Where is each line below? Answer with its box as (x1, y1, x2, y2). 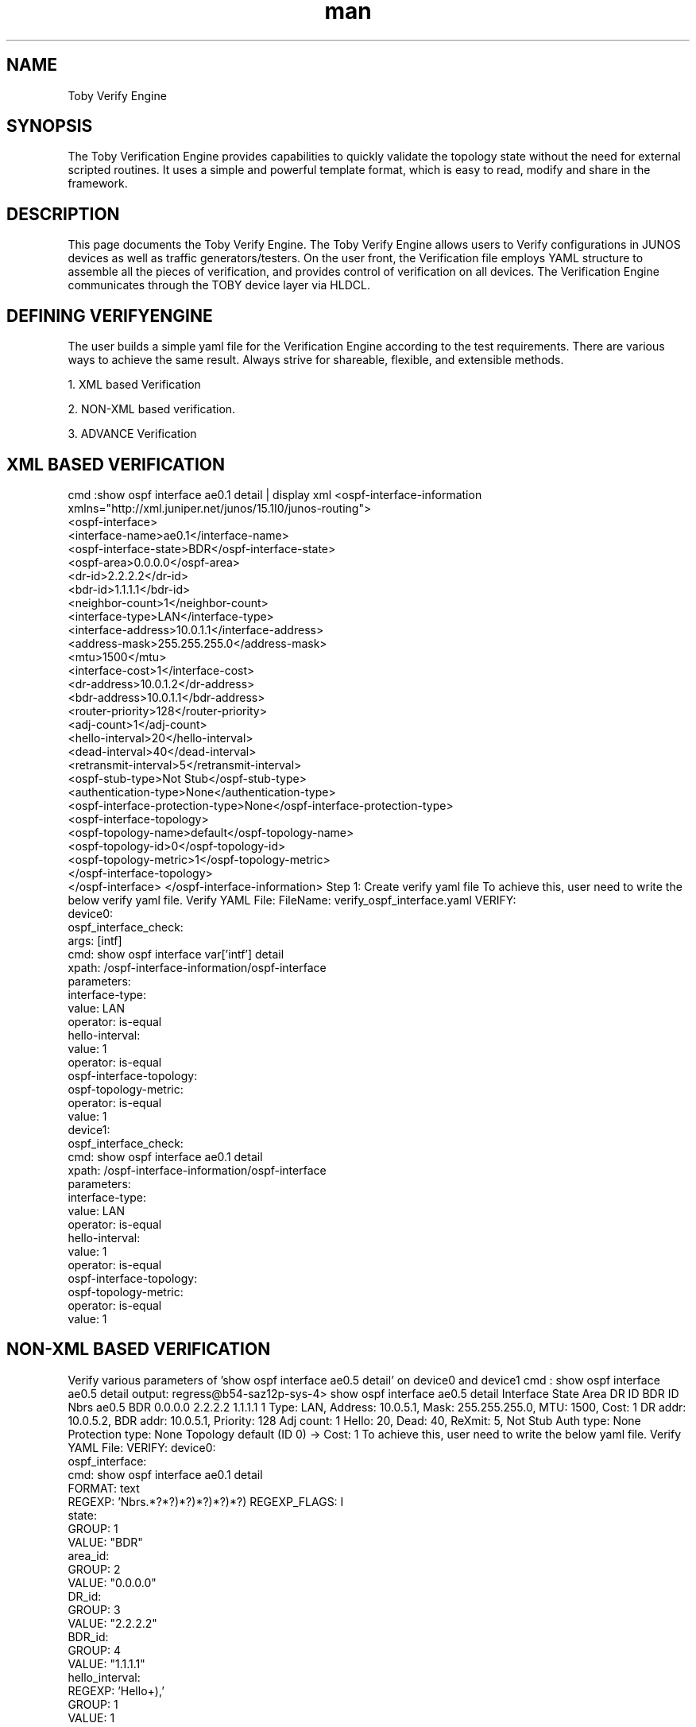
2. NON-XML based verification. (68, 402, 236, 416)
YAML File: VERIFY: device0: (68, 1440, 216, 1454)
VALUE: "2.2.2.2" (68, 1616, 157, 1630)
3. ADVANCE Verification (68, 427, 197, 441)
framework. (68, 176, 128, 191)
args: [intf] (68, 933, 122, 947)
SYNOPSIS (6, 116, 93, 137)
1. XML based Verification (68, 378, 201, 392)
